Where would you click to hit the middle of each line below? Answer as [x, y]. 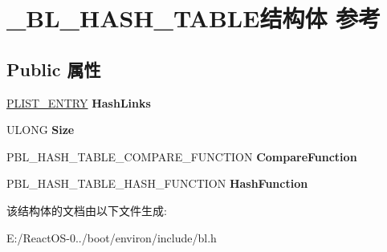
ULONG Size [41, 130]
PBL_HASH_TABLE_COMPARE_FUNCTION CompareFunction [182, 156]
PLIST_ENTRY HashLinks [79, 102]
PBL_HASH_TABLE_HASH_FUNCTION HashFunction [157, 183]
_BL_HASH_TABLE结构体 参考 [194, 18]
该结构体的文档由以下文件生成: [87, 210]
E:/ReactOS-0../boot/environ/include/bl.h [112, 237]
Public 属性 [54, 69]
